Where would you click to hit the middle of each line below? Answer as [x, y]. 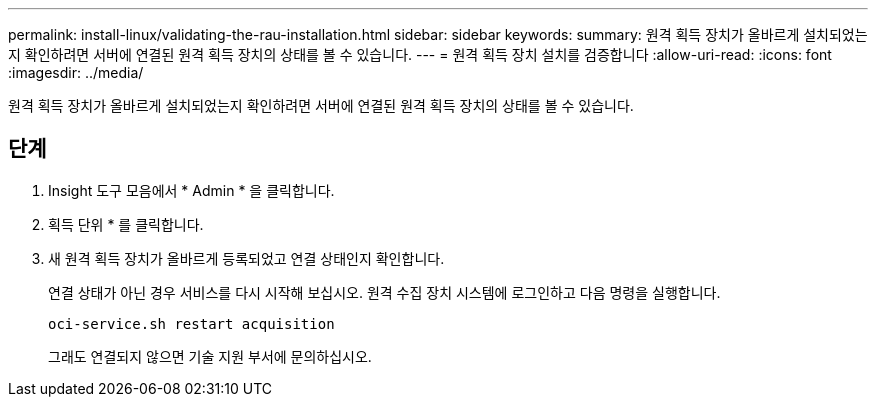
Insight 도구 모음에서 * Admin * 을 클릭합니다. [191, 190]
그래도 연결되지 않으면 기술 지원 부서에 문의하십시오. [210, 356]
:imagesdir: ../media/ [76, 72]
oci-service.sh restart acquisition [191, 323]
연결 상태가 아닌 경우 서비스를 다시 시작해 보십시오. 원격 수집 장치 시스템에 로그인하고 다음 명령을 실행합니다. [384, 292]
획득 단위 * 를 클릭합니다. [126, 224]
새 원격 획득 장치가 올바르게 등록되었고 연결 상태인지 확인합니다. [246, 258]
